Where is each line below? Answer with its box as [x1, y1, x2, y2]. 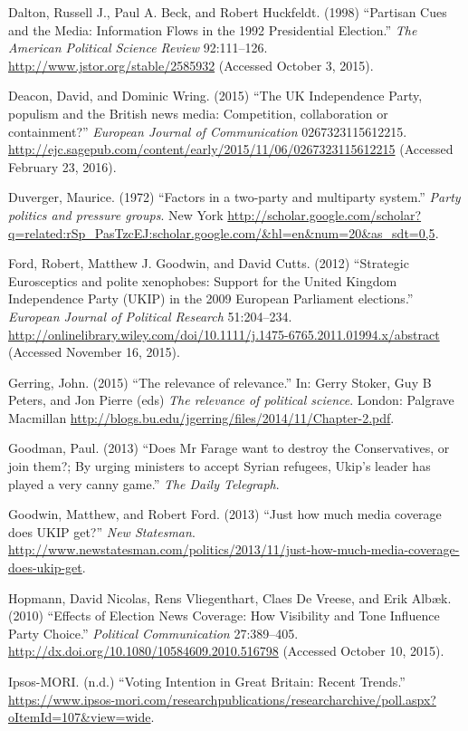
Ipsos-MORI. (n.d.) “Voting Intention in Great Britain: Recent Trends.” [8, 672, 406, 690]
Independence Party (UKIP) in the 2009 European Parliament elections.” [8, 289, 414, 308]
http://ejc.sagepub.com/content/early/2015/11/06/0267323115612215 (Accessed [8, 139, 454, 159]
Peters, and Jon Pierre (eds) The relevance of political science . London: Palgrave [8, 390, 454, 409]
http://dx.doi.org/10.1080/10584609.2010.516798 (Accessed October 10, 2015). [8, 641, 444, 660]
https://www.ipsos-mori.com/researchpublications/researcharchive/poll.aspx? [8, 689, 436, 708]
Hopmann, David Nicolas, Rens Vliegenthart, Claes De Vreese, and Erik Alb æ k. [8, 588, 452, 607]
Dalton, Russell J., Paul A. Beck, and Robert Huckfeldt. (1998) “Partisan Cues [8, 3, 447, 21]
